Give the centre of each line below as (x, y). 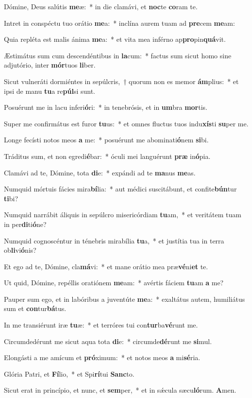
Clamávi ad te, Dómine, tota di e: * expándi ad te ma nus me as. (100, 172)
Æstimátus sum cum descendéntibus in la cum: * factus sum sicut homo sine (118, 55)
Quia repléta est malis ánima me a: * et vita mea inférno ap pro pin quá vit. (115, 39)
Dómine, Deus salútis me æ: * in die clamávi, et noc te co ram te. (101, 6)
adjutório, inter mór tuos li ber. (50, 65)
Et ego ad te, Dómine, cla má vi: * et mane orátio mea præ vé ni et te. (106, 266)
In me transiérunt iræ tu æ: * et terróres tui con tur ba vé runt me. (101, 325)
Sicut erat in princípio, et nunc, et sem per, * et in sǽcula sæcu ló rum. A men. (120, 390)
